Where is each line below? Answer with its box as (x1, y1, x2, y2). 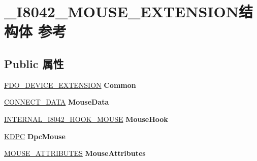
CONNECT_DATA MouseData (4, 96, 109, 107)
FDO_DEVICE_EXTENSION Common (4, 79, 136, 90)
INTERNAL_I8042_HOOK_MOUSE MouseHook (4, 113, 168, 124)
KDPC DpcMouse (4, 131, 66, 141)
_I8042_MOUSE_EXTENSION (4, 1, 239, 22)
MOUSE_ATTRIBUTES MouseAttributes (4, 148, 146, 158)
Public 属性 (4, 55, 64, 71)
